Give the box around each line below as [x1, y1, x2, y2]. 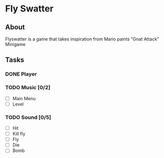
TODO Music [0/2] [5, 84, 50, 91]
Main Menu [12, 95, 36, 101]
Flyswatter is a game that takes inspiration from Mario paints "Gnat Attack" [5, 36, 159, 42]
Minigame [5, 41, 26, 47]
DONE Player [5, 71, 37, 78]
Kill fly [12, 131, 26, 137]
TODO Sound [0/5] [5, 114, 51, 121]
